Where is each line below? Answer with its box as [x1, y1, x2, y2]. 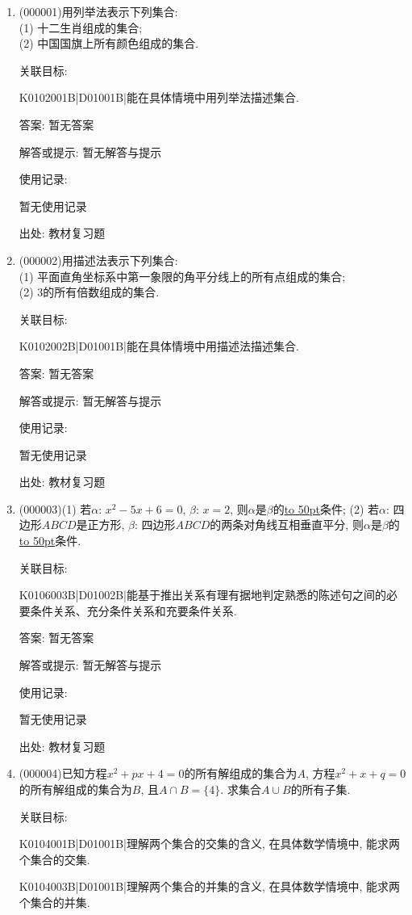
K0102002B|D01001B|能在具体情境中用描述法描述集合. [19, 338, 299, 355]
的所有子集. [290, 781, 351, 797]
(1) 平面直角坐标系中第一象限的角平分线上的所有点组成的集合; [19, 267, 346, 284]
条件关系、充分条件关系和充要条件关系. [30, 602, 237, 619]
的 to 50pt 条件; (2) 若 [273, 500, 380, 517]
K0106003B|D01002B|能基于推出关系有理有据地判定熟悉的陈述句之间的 [19, 586, 386, 603]
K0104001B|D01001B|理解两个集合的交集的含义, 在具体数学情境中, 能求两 [19, 835, 401, 852]
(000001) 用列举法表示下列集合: [19, 3, 178, 19]
